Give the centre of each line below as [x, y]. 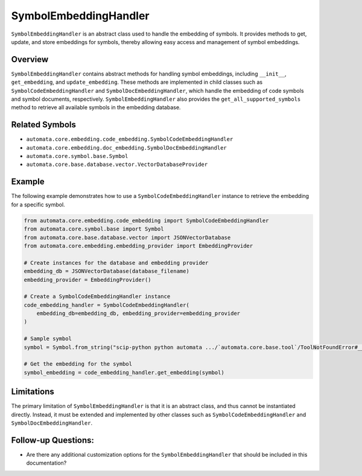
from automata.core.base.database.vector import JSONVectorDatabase [127, 237]
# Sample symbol [48, 339]
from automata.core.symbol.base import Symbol [94, 229]
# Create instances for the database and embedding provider [116, 263]
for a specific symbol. [38, 205]
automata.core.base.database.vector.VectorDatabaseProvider [117, 165]
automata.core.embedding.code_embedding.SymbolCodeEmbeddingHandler [130, 139]
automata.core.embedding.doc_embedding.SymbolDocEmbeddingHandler [127, 148]
